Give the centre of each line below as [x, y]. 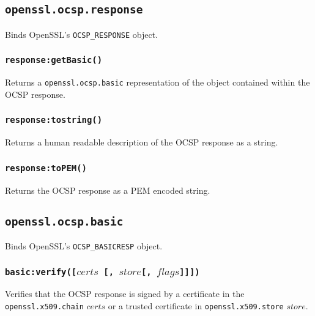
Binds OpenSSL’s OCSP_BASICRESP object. [84, 246]
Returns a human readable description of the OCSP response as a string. [142, 142]
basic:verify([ [41, 272]
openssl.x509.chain [44, 307]
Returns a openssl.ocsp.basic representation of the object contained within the [157, 82]
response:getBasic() [54, 60]
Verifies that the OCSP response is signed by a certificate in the [125, 294]
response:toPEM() [46, 168]
